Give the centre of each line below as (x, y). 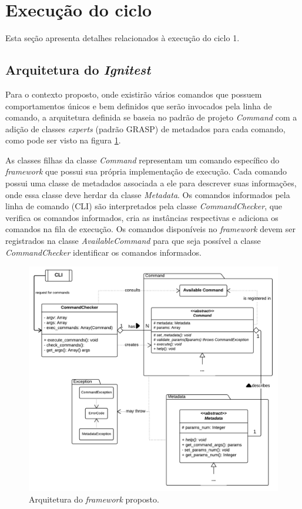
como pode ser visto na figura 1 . (63, 140)
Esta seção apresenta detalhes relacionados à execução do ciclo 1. (123, 38)
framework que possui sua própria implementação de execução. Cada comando (146, 171)
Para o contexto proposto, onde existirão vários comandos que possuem (134, 94)
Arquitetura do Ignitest (78, 70)
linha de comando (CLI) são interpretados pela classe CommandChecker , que (144, 206)
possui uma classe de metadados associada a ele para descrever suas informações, (151, 183)
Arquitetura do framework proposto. (94, 499)
